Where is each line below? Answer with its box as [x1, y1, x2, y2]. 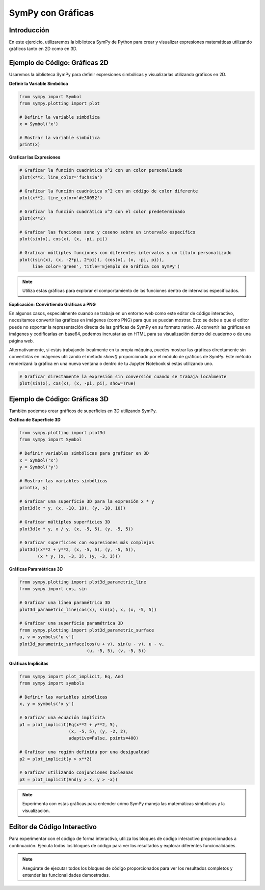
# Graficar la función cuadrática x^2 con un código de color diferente [19, 188, 198, 194]
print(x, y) [19, 485, 49, 491]
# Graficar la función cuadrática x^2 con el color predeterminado [19, 209, 185, 214]
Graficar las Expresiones [9, 155, 61, 160]
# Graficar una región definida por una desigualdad [19, 749, 149, 755]
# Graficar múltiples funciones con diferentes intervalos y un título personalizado [19, 250, 232, 256]
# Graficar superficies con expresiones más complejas [19, 540, 154, 546]
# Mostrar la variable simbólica [19, 135, 100, 141]
